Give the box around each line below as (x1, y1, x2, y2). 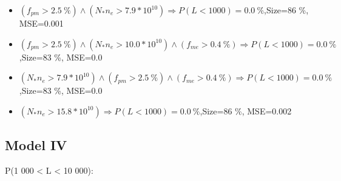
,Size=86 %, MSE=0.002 (200, 104, 292, 117)
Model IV (5, 136, 67, 154)
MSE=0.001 (19, 17, 64, 29)
